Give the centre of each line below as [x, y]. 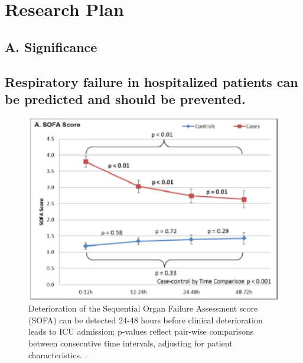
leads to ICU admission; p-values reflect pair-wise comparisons [141, 331]
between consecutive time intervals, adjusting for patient [131, 343]
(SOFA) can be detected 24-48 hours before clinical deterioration [146, 320]
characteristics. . [58, 354]
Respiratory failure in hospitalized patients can [151, 81]
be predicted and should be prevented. [125, 98]
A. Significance [51, 46]
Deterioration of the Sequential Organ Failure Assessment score [143, 308]
